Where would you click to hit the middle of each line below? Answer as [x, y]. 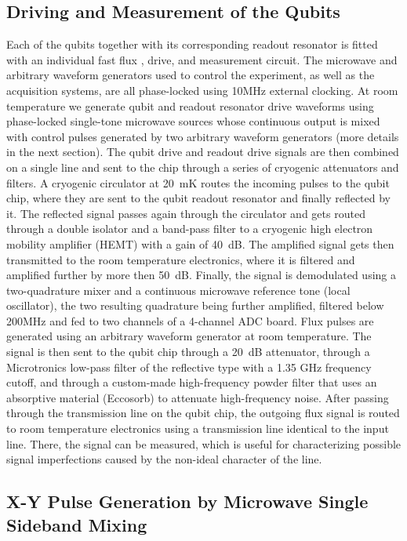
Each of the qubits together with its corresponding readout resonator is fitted [192, 44]
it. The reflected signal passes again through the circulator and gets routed [186, 213]
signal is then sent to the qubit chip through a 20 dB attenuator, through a [188, 352]
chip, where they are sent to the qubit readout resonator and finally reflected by [199, 198]
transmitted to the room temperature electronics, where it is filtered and [181, 259]
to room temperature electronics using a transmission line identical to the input [198, 428]
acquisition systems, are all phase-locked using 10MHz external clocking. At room [202, 90]
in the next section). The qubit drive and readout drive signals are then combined [203, 152]
